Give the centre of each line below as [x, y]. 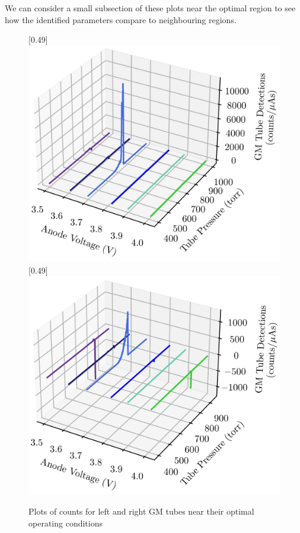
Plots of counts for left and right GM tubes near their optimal [141, 511]
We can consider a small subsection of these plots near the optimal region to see [150, 8]
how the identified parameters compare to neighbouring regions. [121, 19]
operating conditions [66, 523]
